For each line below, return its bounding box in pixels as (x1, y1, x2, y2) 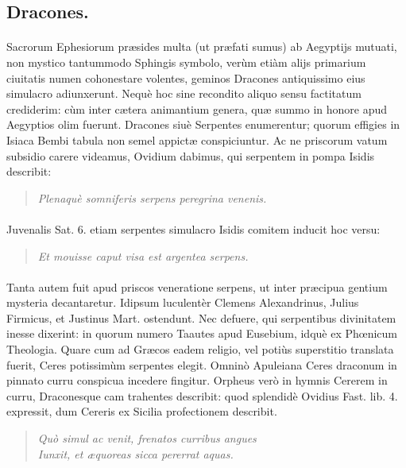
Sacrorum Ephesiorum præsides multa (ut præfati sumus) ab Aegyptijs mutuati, (6, 38, 397, 55)
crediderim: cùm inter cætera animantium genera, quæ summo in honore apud (6, 100, 388, 117)
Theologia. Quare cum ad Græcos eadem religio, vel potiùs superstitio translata (6, 341, 394, 358)
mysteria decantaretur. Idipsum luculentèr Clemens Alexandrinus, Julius (6, 294, 359, 311)
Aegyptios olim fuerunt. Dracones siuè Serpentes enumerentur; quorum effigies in (6, 116, 400, 133)
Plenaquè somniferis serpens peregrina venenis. (37, 189, 267, 206)
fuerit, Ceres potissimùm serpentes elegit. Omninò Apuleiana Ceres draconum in (6, 356, 397, 373)
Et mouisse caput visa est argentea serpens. (37, 247, 249, 264)
